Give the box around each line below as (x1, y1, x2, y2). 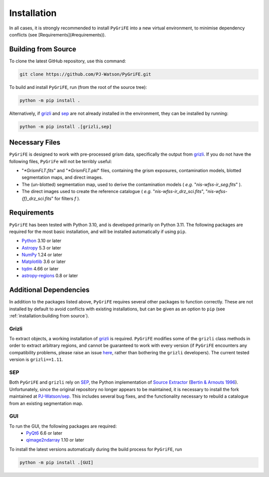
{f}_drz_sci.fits (21, 195, 52, 202)
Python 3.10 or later (21, 238, 62, 244)
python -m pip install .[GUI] (19, 460, 94, 465)
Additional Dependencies (9, 286, 90, 294)
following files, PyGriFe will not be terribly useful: (9, 158, 112, 164)
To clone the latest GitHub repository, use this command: (9, 58, 127, 64)
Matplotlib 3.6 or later (21, 258, 66, 264)
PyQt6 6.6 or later (26, 430, 62, 436)
